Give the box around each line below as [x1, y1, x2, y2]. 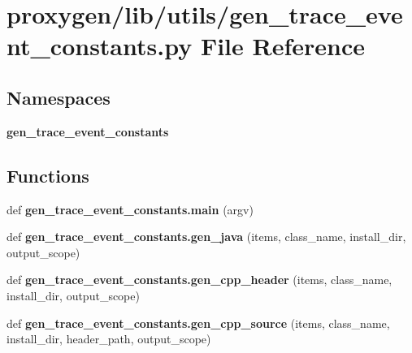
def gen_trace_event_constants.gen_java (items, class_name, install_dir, [7, 228, 406, 245]
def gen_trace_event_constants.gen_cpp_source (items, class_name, [7, 314, 390, 331]
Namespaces [7, 84, 111, 110]
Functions [7, 162, 89, 187]
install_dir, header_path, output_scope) [7, 330, 211, 347]
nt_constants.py [7, 29, 193, 62]
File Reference [200, 29, 366, 62]
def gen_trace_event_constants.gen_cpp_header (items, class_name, [7, 271, 392, 288]
